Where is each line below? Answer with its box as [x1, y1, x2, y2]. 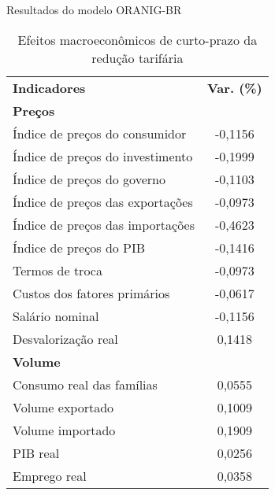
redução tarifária [91, 48, 184, 67]
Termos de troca [13, 260, 102, 279]
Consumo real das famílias [13, 375, 158, 393]
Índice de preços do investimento [13, 146, 193, 165]
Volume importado [13, 420, 116, 439]
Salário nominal [13, 306, 99, 325]
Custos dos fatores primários [13, 283, 170, 302]
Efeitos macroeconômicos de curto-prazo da [17, 30, 258, 49]
